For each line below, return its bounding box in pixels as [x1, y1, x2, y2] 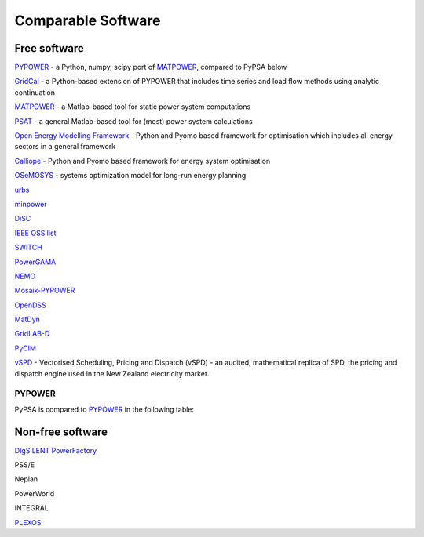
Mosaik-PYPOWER [14, 286, 75, 296]
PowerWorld [14, 488, 55, 498]
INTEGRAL [14, 503, 49, 513]
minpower [14, 199, 47, 209]
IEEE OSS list [14, 228, 57, 238]
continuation [14, 87, 55, 97]
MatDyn [14, 314, 41, 325]
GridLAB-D [14, 329, 50, 339]
